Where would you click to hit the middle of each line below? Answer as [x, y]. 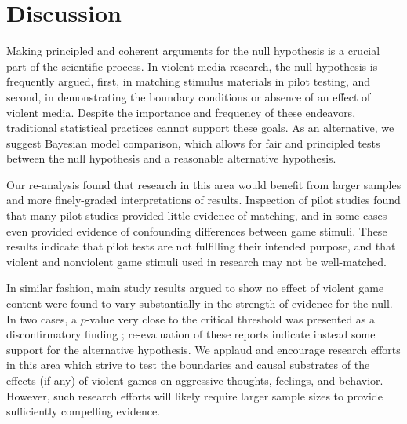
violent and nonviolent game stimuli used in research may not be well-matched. [196, 261]
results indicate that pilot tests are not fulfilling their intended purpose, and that [201, 246]
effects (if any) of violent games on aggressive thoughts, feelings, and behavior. [195, 380]
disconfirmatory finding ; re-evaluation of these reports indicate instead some [191, 334]
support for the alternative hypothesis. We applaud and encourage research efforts [203, 349]
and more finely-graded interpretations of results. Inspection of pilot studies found [203, 200]
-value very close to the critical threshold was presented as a [231, 318]
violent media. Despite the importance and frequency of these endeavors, [181, 112]
